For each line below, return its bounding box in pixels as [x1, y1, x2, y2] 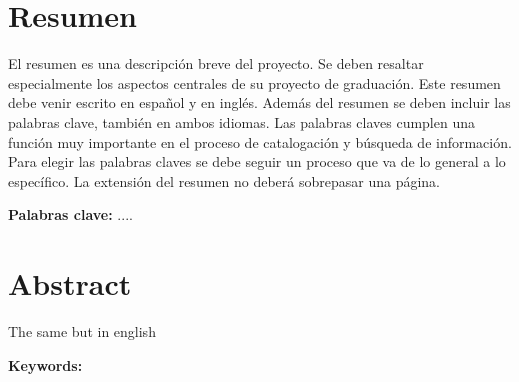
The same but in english [8, 321, 156, 341]
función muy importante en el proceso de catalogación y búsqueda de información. [8, 131, 512, 152]
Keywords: [8, 354, 83, 375]
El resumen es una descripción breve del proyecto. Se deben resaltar [8, 53, 424, 74]
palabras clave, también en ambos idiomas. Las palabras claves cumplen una [8, 111, 475, 132]
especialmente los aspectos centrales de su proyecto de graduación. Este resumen [8, 72, 501, 93]
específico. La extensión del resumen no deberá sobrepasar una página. [8, 170, 441, 191]
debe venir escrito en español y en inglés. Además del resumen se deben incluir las [8, 92, 511, 113]
